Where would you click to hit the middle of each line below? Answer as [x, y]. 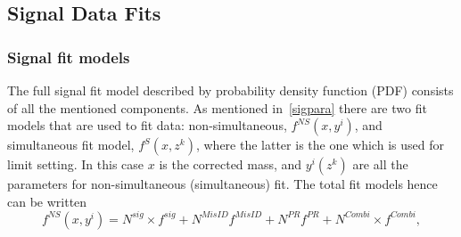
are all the [380, 164]
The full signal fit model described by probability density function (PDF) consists [230, 90]
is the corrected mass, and [230, 164]
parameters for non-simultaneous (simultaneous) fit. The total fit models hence [222, 184]
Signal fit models [69, 57]
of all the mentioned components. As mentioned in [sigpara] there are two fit [217, 107]
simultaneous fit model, [71, 145]
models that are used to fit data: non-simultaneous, [147, 125]
